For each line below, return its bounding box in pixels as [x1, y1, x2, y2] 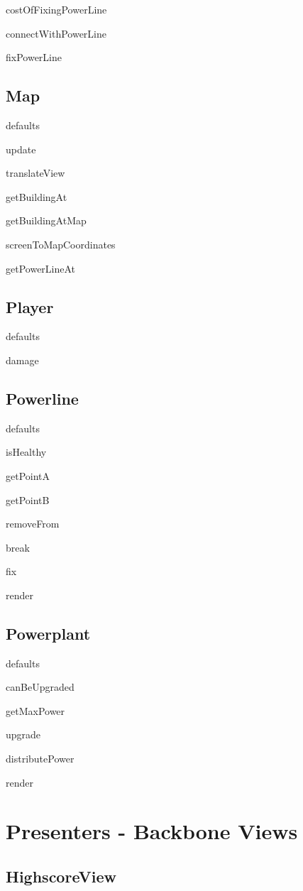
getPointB [6, 492, 50, 507]
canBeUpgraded [6, 679, 75, 694]
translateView [6, 165, 65, 180]
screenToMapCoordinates [6, 236, 116, 251]
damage [6, 352, 39, 367]
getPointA [6, 468, 50, 483]
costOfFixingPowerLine [6, 2, 107, 16]
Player [6, 295, 54, 317]
